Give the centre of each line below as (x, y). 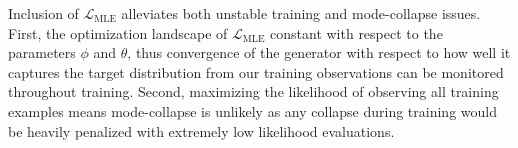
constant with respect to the (356, 32)
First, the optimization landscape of (118, 32)
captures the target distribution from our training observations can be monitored (256, 71)
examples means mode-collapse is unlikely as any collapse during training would (252, 110)
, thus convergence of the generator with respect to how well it (319, 52)
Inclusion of (43, 13)
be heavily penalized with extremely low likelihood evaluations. (201, 130)
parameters (42, 52)
